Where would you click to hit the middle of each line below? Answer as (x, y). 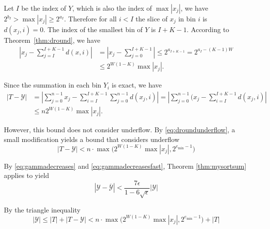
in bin (187, 18)
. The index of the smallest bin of (93, 29)
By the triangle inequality (42, 209)
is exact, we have (137, 85)
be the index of (44, 8)
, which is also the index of (112, 8)
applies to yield (27, 175)
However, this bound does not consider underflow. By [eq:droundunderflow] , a (119, 130)
